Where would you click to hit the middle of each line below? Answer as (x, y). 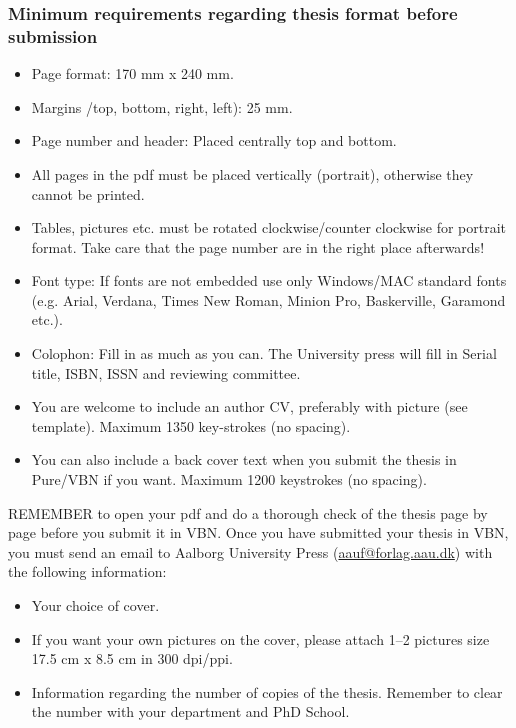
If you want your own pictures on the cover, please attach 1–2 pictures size (260, 638)
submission (53, 35)
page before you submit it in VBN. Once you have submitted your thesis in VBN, (258, 532)
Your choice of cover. (95, 605)
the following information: (87, 571)
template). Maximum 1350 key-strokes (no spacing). (191, 425)
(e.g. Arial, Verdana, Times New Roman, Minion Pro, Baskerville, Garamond (268, 299)
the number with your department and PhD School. (190, 711)
